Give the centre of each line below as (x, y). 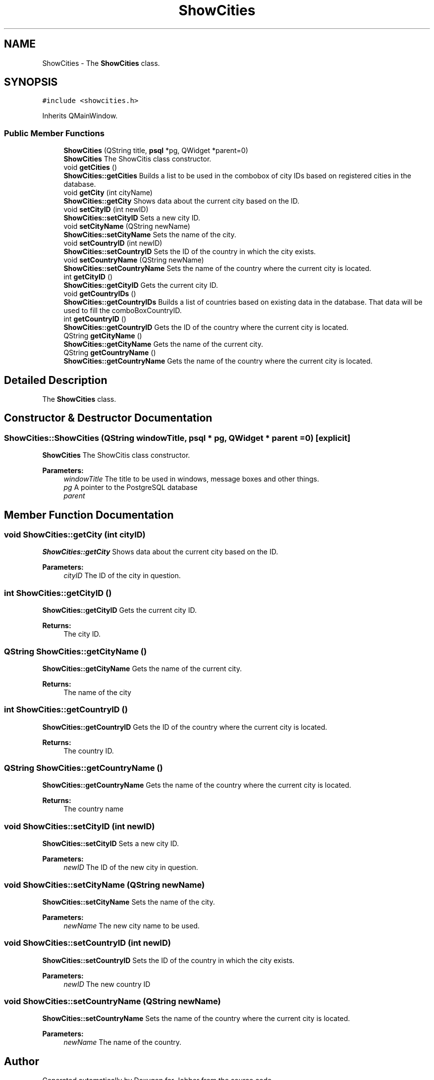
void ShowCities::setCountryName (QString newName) (112, 1001)
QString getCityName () (103, 336)
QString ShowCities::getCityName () (76, 651)
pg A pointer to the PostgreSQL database (131, 487)
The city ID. (82, 634)
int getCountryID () (95, 319)
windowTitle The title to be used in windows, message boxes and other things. (191, 479)
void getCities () (90, 167)
